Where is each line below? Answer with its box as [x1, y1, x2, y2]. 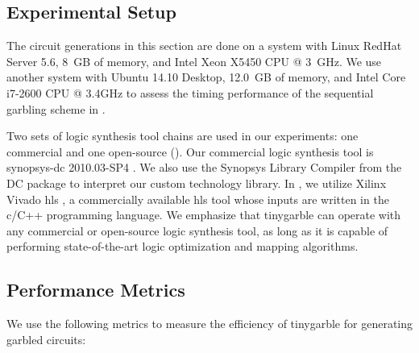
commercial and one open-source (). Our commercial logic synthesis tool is [6, 143, 374, 160]
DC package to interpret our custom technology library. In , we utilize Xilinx [6, 174, 387, 191]
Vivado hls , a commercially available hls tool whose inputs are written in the [6, 190, 389, 207]
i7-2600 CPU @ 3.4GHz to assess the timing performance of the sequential [6, 84, 374, 101]
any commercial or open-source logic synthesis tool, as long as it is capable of [6, 222, 388, 239]
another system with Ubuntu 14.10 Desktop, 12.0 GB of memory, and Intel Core [6, 69, 406, 85]
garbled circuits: [6, 330, 86, 347]
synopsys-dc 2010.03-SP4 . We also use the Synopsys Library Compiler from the [6, 159, 402, 176]
